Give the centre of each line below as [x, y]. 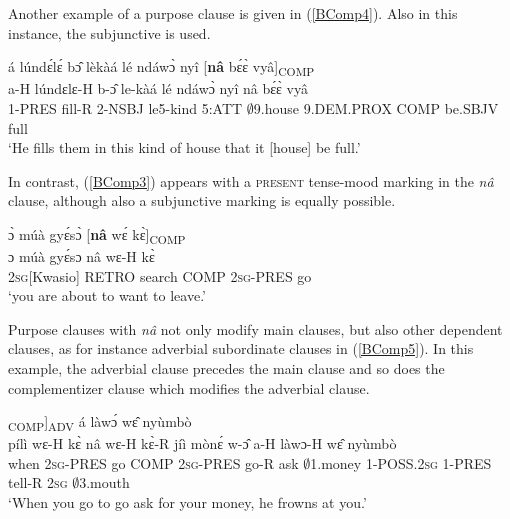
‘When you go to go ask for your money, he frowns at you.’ [187, 502]
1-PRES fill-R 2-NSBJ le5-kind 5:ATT [125, 107]
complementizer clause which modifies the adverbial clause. [189, 387]
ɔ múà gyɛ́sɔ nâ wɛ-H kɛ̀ [81, 256]
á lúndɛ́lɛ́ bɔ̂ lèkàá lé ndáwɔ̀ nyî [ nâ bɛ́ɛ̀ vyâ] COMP [161, 67]
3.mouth [104, 482]
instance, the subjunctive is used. [109, 32]
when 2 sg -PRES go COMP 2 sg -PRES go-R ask [153, 462]
